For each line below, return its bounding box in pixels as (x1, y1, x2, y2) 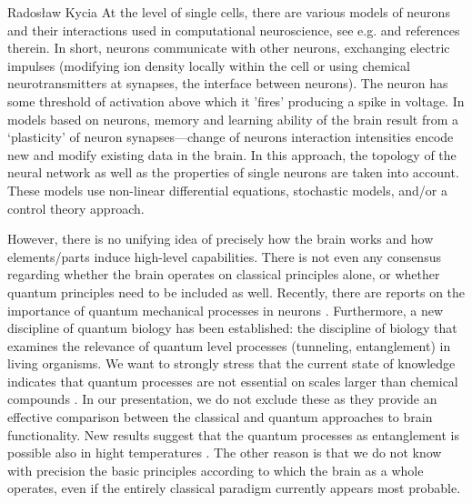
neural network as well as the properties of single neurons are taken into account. (7, 163, 459, 182)
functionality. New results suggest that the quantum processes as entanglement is (7, 425, 459, 444)
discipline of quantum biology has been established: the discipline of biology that (7, 318, 457, 337)
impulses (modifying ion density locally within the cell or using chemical (7, 55, 410, 75)
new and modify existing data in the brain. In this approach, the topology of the (7, 145, 457, 164)
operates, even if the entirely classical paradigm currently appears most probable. (7, 478, 461, 498)
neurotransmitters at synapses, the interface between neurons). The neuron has (7, 74, 448, 93)
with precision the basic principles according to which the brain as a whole (7, 460, 424, 479)
